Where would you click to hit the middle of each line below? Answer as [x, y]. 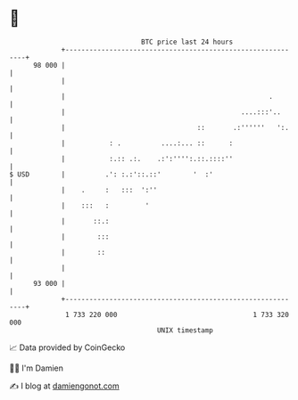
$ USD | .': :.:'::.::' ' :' [112, 174]
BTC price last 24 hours [187, 42]
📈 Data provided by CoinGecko [67, 347]
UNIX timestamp [185, 330]
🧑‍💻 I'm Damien [37, 368]
